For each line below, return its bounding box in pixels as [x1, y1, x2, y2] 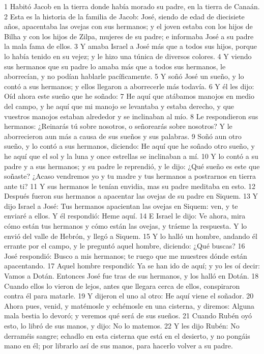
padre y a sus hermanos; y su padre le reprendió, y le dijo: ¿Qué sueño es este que [4, 160, 260, 171]
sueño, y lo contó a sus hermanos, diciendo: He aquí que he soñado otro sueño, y [4, 141, 255, 151]
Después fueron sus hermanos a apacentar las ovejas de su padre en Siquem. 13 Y [4, 190, 258, 201]
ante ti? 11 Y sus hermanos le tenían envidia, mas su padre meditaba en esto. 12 [4, 180, 255, 191]
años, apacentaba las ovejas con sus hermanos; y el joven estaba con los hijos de [4, 21, 253, 32]
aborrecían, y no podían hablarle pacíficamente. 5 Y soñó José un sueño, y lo [4, 71, 244, 81]
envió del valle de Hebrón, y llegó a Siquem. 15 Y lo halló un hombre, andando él [4, 230, 257, 241]
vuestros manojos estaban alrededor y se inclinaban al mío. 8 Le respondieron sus [4, 111, 258, 121]
